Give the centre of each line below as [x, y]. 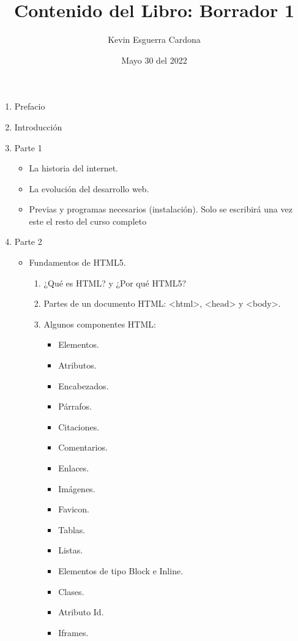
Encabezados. [84, 385]
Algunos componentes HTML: [100, 324]
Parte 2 [28, 242]
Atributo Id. [81, 612]
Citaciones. [79, 426]
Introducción [38, 126]
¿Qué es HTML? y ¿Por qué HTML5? [115, 283]
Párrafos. [75, 406]
